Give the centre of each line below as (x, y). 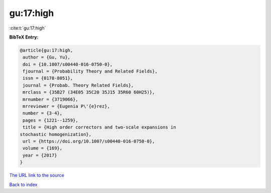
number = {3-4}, (43, 113)
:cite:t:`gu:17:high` (28, 28)
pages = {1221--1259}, (51, 120)
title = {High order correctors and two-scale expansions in (99, 127)
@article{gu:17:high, (46, 50)
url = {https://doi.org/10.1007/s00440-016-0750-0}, (89, 141)
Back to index (23, 184)
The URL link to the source (37, 175)
